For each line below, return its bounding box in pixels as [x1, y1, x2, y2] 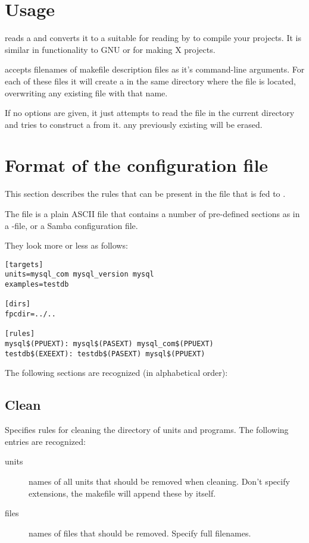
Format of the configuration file [5, 153, 269, 177]
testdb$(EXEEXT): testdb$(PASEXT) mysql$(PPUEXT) [5, 349, 205, 358]
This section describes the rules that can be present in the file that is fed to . [5, 187, 286, 200]
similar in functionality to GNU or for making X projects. [5, 43, 216, 55]
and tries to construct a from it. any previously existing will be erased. [5, 118, 263, 130]
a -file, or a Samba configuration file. [5, 219, 138, 231]
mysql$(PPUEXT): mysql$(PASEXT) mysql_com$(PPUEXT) [5, 340, 214, 349]
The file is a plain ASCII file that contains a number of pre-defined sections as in [5, 208, 300, 219]
